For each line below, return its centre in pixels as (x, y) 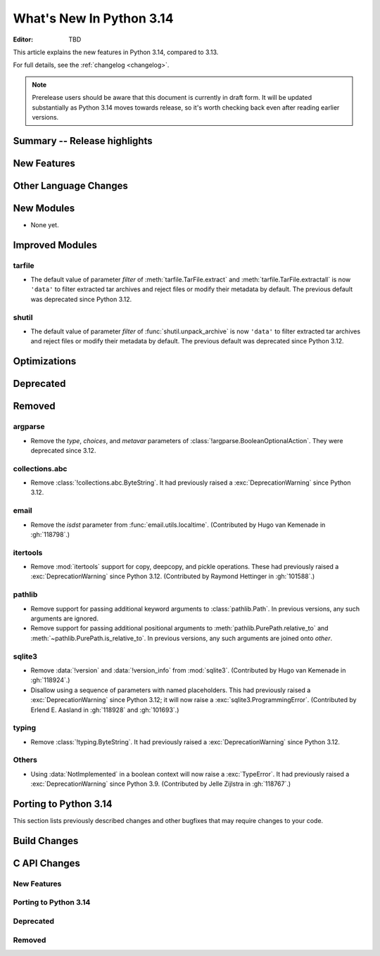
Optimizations (45, 361)
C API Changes (47, 863)
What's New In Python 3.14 (93, 18)
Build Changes (46, 841)
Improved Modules (55, 245)
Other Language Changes (70, 185)
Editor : (23, 39)
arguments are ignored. (64, 618)
